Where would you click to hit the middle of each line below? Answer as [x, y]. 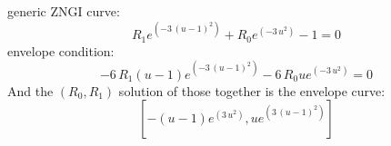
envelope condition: [61, 50]
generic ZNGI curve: [64, 11]
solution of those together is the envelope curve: [252, 90]
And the [30, 90]
